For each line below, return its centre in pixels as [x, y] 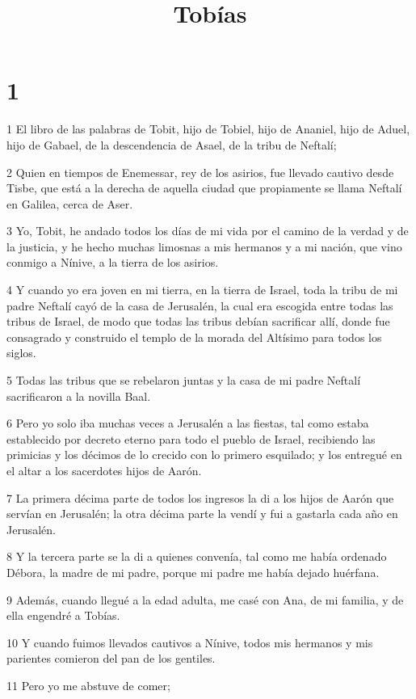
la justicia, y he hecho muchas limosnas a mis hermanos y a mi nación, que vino [204, 246]
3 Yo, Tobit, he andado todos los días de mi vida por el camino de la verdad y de [208, 231]
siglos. [21, 353]
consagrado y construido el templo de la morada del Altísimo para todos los [194, 337]
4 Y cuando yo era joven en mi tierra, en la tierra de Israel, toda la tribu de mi [202, 290]
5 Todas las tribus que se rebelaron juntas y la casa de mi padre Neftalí [184, 380]
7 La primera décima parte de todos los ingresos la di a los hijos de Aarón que [200, 497]
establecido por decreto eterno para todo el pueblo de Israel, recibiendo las [191, 438]
